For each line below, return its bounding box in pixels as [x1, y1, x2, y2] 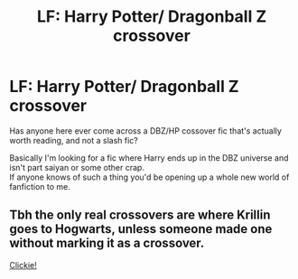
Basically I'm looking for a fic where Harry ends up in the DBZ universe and [9, 152, 289, 163]
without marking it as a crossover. [9, 236, 205, 251]
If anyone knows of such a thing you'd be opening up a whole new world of [9, 172, 290, 182]
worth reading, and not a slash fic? [9, 135, 138, 145]
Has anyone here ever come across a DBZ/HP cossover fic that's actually [9, 125, 283, 136]
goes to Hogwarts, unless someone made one [9, 221, 273, 237]
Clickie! [9, 259, 38, 270]
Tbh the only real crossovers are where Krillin [9, 208, 271, 223]
